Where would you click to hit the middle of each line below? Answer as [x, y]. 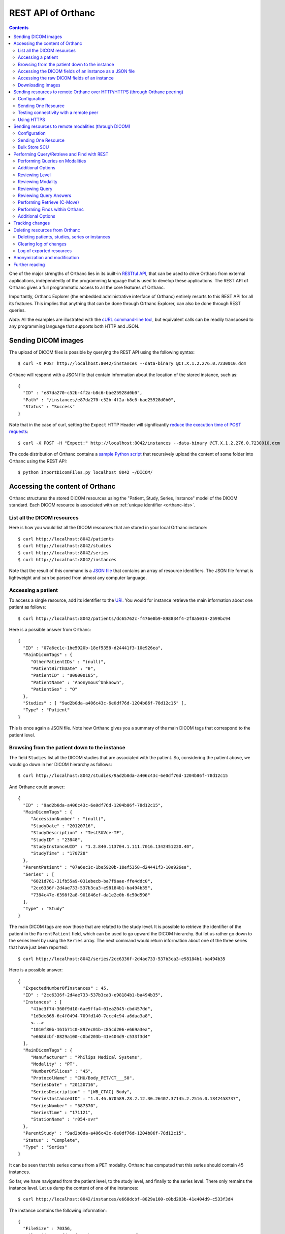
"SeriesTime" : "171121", [62, 1112]
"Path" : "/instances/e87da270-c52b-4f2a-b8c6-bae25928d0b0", [100, 400]
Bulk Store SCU [33, 147]
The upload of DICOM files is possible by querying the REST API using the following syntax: [102, 352]
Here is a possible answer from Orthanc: [50, 630]
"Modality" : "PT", [54, 1064]
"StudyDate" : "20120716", [63, 826]
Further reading [29, 265]
